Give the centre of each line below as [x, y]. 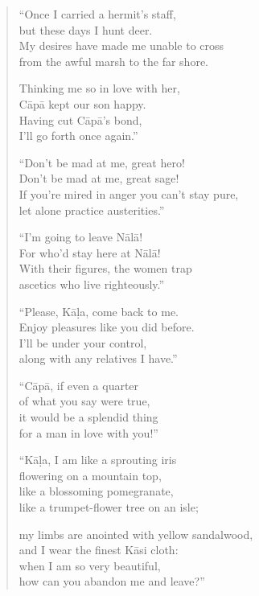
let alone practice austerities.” [92, 210]
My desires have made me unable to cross [121, 45]
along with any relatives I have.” [98, 358]
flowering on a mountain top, [90, 475]
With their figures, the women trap [105, 268]
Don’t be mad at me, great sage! [99, 178]
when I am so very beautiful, [90, 565]
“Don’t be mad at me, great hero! [102, 162]
